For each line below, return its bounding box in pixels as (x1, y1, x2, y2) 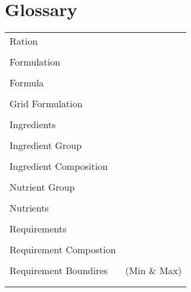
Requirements (10, 222, 67, 236)
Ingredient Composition (10, 159, 108, 173)
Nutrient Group (10, 180, 75, 194)
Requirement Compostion (10, 243, 116, 257)
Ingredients (10, 117, 56, 132)
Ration (10, 34, 38, 48)
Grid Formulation (10, 97, 83, 111)
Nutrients (10, 201, 49, 215)
